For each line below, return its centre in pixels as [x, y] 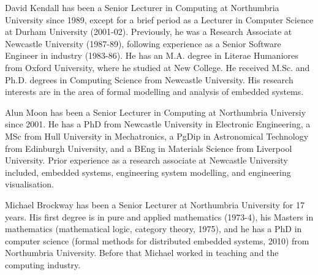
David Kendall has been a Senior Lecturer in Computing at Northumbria [142, 7]
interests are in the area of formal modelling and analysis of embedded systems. [154, 92]
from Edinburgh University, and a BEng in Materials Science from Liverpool [149, 148]
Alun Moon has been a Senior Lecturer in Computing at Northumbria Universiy [156, 112]
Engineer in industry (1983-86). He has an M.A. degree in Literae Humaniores [152, 55]
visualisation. [29, 184]
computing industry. [43, 264]
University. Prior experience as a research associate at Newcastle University [146, 160]
